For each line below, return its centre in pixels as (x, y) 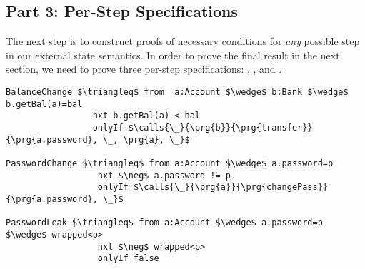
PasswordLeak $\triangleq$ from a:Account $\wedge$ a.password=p (164, 223)
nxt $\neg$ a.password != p (164, 175)
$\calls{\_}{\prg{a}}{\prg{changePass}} (231, 187)
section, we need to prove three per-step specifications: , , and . (144, 69)
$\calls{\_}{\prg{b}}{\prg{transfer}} (220, 127)
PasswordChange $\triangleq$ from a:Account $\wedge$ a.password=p (170, 163)
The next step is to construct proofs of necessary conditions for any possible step (183, 41)
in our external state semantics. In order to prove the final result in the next (173, 55)
